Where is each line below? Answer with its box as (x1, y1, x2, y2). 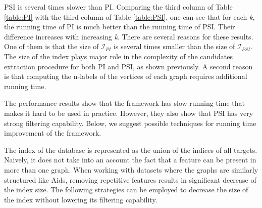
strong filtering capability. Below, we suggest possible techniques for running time (4, 117, 256, 128)
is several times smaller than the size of (113, 41, 235, 52)
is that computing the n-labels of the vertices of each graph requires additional (4, 71, 247, 81)
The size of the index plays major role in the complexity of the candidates (4, 51, 233, 61)
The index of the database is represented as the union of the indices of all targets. (4, 144, 257, 155)
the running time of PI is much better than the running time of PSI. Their (4, 21, 235, 32)
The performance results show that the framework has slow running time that (4, 98, 245, 108)
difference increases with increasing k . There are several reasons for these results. (4, 31, 253, 41)
